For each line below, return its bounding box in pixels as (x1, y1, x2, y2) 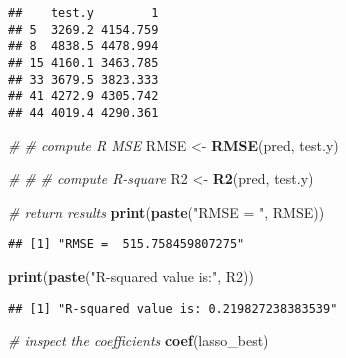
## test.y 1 (8, 6, 159, 20)
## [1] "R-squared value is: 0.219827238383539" (8, 301, 338, 316)
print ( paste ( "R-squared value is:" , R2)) (8, 266, 254, 287)
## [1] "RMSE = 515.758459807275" (8, 237, 245, 252)
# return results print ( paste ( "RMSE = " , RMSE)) (8, 201, 325, 222)
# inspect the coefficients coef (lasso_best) (8, 330, 269, 351)
